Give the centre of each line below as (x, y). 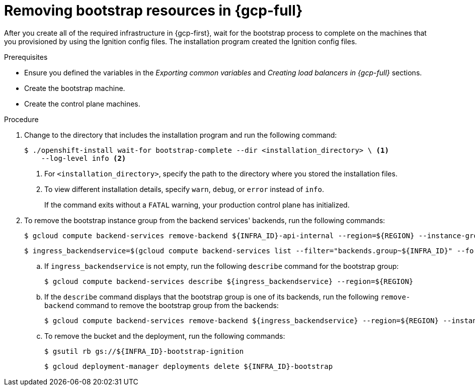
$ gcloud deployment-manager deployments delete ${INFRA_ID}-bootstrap (189, 366)
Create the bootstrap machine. (75, 88)
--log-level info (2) (84, 158)
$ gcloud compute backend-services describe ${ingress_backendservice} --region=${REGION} (229, 281)
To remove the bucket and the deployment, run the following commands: (165, 336)
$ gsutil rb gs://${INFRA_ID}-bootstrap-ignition (144, 351)
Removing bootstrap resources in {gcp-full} (153, 11)
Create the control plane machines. (82, 104)
